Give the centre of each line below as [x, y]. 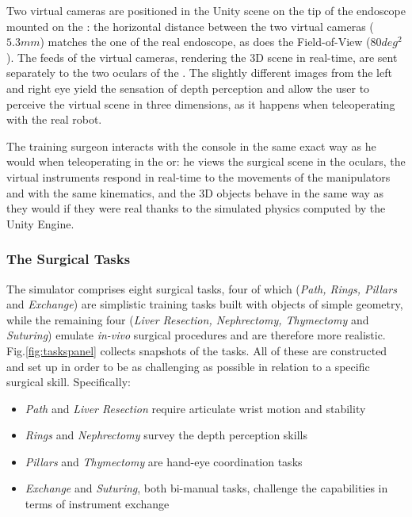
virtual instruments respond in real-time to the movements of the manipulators [198, 176]
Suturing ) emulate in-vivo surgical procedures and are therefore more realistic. [196, 335]
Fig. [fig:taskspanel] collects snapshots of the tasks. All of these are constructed [197, 350]
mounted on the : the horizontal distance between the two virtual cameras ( [190, 26]
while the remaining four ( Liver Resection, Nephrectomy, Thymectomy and [188, 319]
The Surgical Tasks [69, 259]
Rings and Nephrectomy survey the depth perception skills [166, 435]
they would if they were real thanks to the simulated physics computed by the [196, 208]
